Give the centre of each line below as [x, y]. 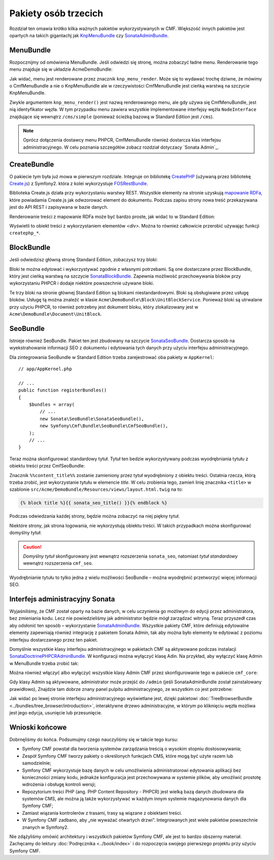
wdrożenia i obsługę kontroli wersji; [59, 785]
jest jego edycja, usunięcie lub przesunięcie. [56, 713]
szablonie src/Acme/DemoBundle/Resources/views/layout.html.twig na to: [96, 489]
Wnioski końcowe [38, 727]
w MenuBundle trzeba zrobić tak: [44, 663]
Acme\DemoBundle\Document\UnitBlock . [56, 314]
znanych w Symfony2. [45, 827]
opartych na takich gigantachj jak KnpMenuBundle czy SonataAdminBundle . [89, 35]
